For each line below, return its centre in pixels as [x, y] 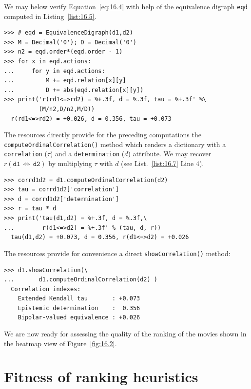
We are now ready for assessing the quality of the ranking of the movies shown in [125, 334]
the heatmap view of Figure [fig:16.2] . [60, 343]
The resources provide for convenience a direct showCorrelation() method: [117, 253]
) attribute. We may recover [170, 154]
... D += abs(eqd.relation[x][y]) [74, 90]
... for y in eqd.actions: [55, 71]
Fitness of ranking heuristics [101, 377]
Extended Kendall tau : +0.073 [79, 299]
